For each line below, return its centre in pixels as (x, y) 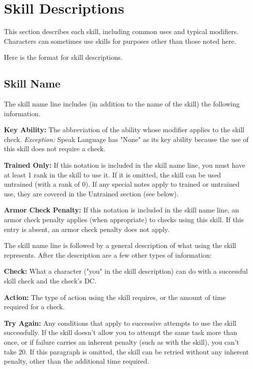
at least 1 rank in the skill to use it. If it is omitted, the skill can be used (113, 174)
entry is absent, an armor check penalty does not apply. (87, 229)
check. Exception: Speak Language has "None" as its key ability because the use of (126, 139)
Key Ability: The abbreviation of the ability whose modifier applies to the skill (124, 130)
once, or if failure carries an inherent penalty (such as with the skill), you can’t (122, 342)
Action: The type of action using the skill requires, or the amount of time (115, 297)
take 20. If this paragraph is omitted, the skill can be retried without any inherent (126, 351)
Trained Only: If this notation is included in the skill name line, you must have (125, 165)
